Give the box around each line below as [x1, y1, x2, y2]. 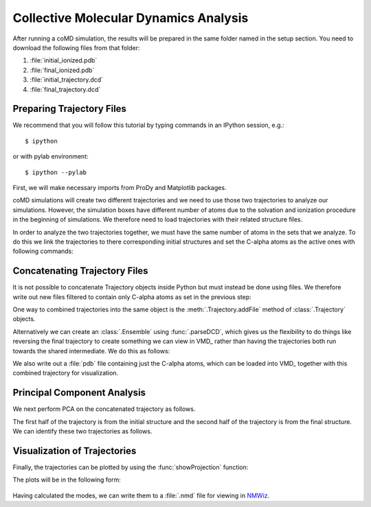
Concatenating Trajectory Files [12, 265, 148, 277]
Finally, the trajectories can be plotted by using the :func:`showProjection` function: [12, 463, 249, 471]
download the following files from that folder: [12, 43, 140, 51]
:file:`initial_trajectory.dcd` [30, 75, 103, 84]
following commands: [12, 247, 74, 255]
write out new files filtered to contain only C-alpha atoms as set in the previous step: [12, 292, 252, 301]
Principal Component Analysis [12, 387, 146, 399]
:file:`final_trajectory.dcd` [30, 85, 101, 93]
